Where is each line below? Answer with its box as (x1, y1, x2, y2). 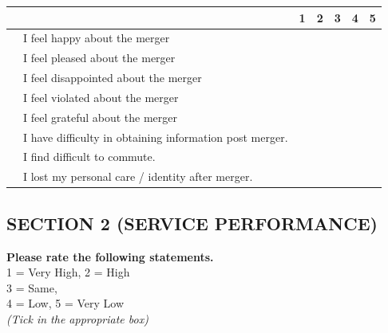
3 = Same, (6, 279, 57, 296)
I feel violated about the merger (23, 88, 179, 105)
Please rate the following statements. (6, 248, 214, 264)
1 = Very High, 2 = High (6, 264, 130, 280)
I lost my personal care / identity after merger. (23, 168, 253, 185)
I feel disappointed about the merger (23, 69, 202, 86)
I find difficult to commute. (23, 148, 156, 165)
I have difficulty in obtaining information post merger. (23, 128, 288, 145)
